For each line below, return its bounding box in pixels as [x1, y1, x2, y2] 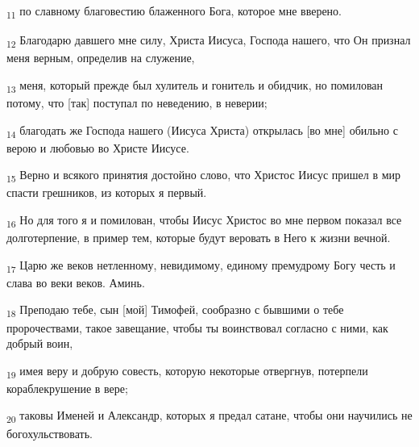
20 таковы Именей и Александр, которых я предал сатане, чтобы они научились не [6, 407, 413, 426]
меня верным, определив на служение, [6, 49, 195, 66]
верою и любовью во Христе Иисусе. [6, 139, 189, 156]
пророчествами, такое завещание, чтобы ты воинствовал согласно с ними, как [6, 319, 388, 336]
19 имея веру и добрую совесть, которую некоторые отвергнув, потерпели [6, 361, 368, 381]
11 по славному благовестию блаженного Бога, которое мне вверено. [6, 2, 342, 21]
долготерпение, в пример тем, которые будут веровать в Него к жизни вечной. [6, 229, 391, 246]
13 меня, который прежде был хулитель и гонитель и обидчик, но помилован [6, 76, 384, 95]
